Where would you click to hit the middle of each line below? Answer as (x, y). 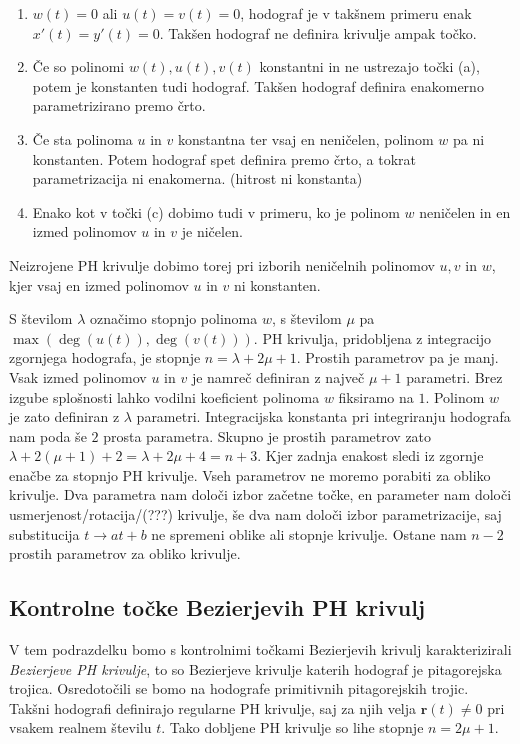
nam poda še (48, 435)
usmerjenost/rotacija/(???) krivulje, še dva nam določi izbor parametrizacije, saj (255, 514)
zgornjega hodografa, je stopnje (105, 357)
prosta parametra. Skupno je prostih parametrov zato (267, 435)
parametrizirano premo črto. (119, 105)
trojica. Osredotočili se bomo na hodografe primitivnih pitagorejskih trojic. (239, 688)
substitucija (44, 533)
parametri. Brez (454, 376)
